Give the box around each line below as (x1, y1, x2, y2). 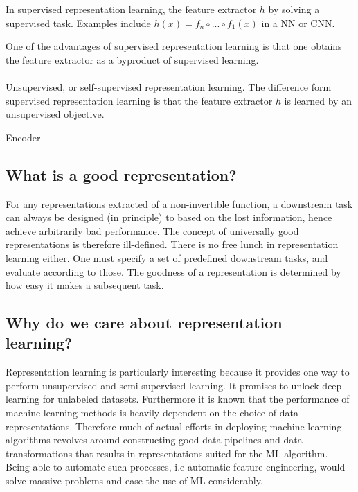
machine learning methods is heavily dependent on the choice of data (6, 405, 298, 420)
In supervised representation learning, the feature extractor (6, 2, 257, 16)
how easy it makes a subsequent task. (6, 278, 164, 292)
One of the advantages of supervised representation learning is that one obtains (6, 39, 342, 53)
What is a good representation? (6, 164, 237, 185)
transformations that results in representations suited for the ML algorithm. (6, 446, 328, 460)
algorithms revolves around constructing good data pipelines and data (6, 432, 303, 447)
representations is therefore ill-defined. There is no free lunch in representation (6, 237, 339, 252)
